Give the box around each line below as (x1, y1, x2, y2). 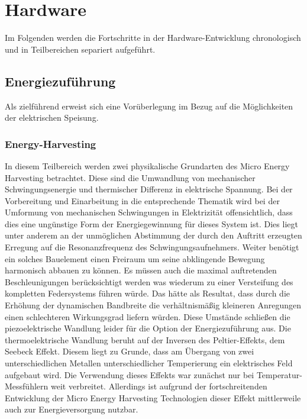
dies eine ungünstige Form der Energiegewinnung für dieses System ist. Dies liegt (5, 217, 298, 230)
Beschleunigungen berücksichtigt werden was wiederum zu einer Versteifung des (5, 275, 293, 288)
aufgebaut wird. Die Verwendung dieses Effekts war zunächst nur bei (5, 368, 254, 381)
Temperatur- (256, 368, 302, 381)
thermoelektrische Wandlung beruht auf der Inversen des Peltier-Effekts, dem (5, 333, 285, 346)
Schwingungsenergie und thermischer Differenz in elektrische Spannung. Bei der (5, 183, 293, 195)
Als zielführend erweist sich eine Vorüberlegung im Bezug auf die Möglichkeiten (5, 99, 293, 112)
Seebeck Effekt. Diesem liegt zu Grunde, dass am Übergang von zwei (5, 345, 254, 357)
